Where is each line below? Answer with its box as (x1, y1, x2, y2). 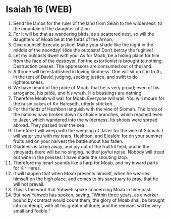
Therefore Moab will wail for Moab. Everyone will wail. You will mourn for (13, 95, 165, 101)
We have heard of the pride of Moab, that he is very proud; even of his (13, 84, 160, 90)
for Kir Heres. (13, 165, 41, 171)
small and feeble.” (13, 208, 51, 214)
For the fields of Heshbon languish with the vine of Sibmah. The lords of (13, 106, 163, 112)
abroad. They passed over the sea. (13, 122, 86, 128)
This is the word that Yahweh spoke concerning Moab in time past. (13, 186, 152, 192)
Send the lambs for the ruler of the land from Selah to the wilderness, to (13, 20, 162, 26)
